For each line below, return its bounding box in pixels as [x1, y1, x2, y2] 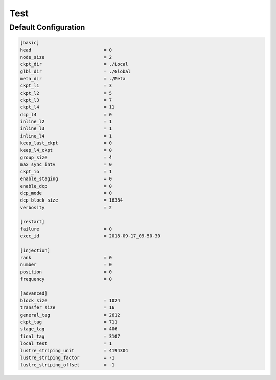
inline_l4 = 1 [20, 133, 112, 139]
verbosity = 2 [20, 205, 112, 210]
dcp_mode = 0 [20, 190, 112, 196]
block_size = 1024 [20, 297, 120, 303]
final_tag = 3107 [20, 333, 120, 339]
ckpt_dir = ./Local [20, 61, 128, 67]
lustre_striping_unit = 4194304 [20, 348, 128, 353]
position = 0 [20, 269, 112, 275]
